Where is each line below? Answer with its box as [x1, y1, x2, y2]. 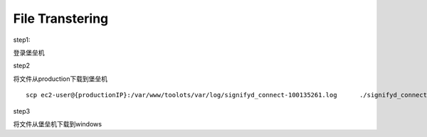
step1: [13, 35, 31, 44]
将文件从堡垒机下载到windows [13, 119, 102, 128]
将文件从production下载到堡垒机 [13, 75, 108, 83]
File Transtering [13, 11, 109, 26]
